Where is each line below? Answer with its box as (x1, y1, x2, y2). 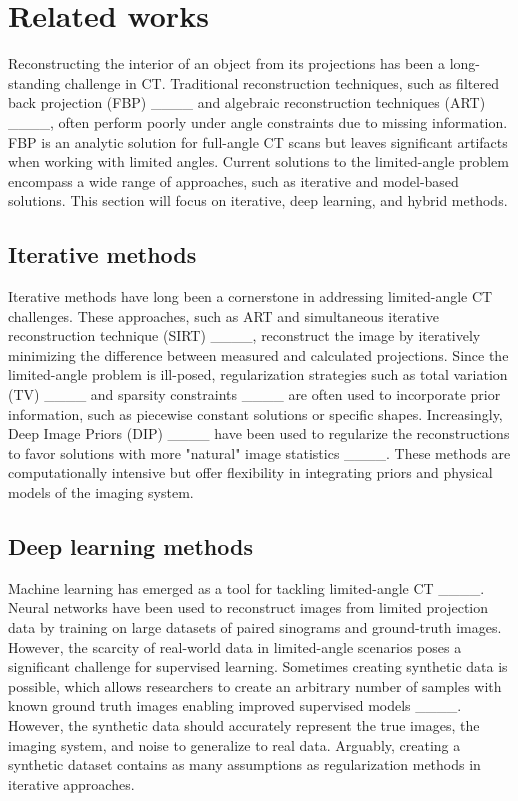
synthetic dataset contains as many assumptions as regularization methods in (8, 754, 481, 775)
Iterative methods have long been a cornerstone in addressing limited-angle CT (8, 286, 493, 307)
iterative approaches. (8, 773, 135, 794)
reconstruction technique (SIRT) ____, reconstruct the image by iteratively (8, 325, 481, 346)
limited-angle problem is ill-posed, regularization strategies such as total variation (8, 364, 508, 385)
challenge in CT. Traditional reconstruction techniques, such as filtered (64, 72, 499, 93)
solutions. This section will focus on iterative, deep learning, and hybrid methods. (8, 190, 508, 211)
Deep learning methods (8, 531, 253, 561)
